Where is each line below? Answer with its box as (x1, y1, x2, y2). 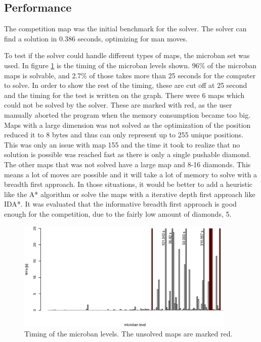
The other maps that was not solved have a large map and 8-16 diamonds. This (4, 159, 251, 169)
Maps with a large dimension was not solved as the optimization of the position (4, 119, 251, 130)
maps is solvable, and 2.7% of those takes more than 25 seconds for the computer (4, 70, 256, 80)
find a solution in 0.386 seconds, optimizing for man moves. (4, 33, 188, 43)
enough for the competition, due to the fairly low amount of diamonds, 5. (4, 208, 232, 219)
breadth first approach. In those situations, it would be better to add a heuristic (4, 179, 253, 189)
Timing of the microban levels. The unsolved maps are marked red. (24, 328, 233, 339)
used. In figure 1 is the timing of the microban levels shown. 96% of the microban (4, 60, 256, 70)
